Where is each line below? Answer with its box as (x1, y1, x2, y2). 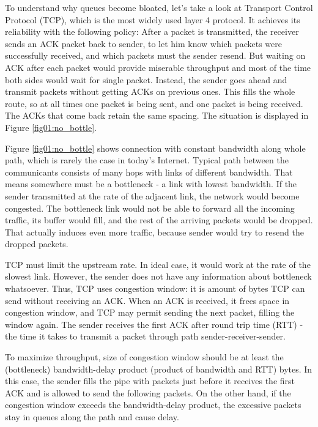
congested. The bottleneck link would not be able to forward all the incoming (5, 201, 295, 214)
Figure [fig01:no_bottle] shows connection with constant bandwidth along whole (5, 141, 306, 154)
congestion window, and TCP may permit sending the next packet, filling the (5, 306, 295, 319)
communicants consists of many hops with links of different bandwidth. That (5, 165, 293, 178)
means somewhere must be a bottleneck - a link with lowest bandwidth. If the (5, 177, 297, 190)
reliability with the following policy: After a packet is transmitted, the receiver (5, 25, 299, 38)
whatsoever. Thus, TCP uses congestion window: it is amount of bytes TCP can (5, 282, 305, 295)
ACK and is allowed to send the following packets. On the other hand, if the (5, 386, 291, 399)
